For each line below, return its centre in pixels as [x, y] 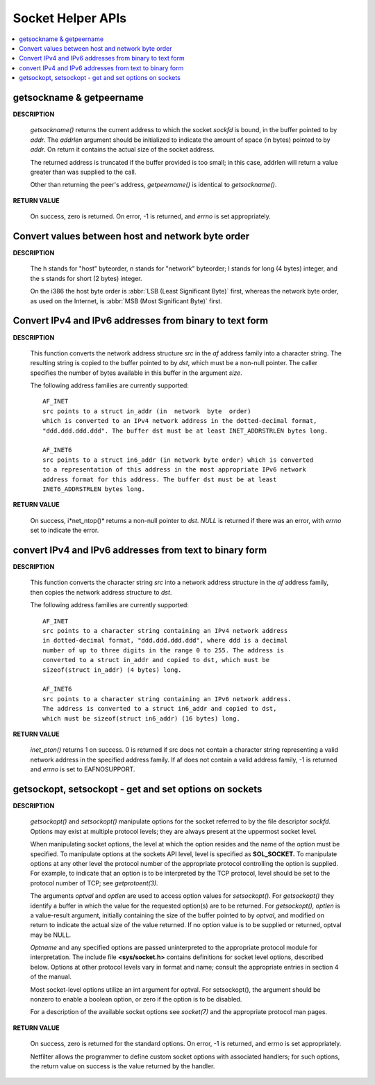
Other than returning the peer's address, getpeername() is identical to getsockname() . [153, 185]
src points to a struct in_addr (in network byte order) [147, 411]
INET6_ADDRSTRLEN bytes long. [94, 489]
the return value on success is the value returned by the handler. [123, 1066]
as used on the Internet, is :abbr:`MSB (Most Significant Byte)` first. [126, 301]
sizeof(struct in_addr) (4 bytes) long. [112, 670]
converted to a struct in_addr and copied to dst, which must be [156, 660]
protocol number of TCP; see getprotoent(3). [94, 883]
